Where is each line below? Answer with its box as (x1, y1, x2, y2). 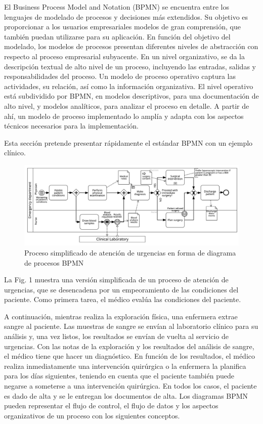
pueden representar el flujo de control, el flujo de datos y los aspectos (4, 400, 218, 411)
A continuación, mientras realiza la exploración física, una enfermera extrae (4, 311, 238, 321)
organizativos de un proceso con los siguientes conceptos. (4, 410, 180, 420)
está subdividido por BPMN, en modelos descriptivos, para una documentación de (4, 91, 259, 101)
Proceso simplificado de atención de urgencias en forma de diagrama (24, 247, 236, 258)
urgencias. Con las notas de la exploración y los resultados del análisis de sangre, (4, 341, 254, 351)
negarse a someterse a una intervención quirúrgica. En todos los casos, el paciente (4, 380, 257, 391)
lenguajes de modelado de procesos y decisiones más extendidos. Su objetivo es (4, 11, 248, 22)
